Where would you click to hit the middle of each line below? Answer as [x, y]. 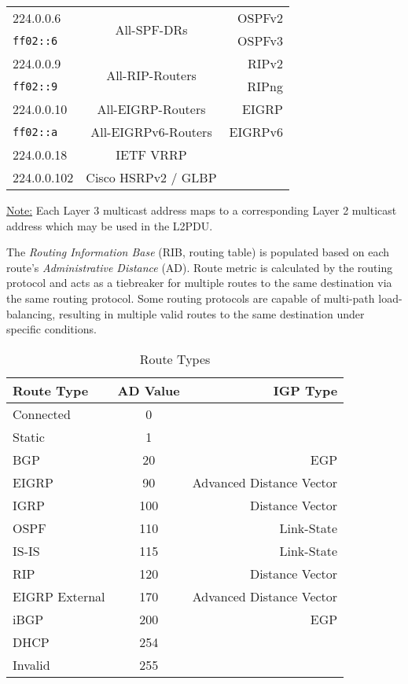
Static [29, 436]
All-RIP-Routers [151, 75]
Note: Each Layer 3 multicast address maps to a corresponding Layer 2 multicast [202, 210]
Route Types [175, 359]
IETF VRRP [151, 154]
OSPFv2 [260, 18]
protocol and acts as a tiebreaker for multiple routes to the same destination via [199, 283]
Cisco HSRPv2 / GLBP [151, 177]
